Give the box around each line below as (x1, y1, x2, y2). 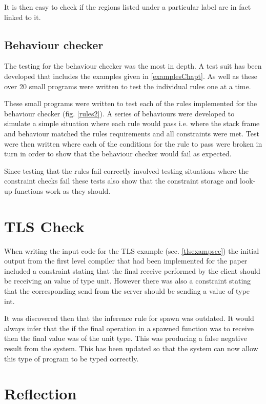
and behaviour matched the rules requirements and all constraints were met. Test (4, 128, 259, 138)
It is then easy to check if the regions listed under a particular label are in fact (4, 2, 251, 12)
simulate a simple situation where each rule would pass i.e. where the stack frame (4, 118, 260, 129)
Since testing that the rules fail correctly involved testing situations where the (4, 165, 249, 176)
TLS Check (4, 215, 85, 236)
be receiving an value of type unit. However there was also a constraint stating (4, 275, 251, 286)
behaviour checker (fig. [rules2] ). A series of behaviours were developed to (4, 108, 235, 118)
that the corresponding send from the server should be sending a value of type (4, 286, 250, 296)
